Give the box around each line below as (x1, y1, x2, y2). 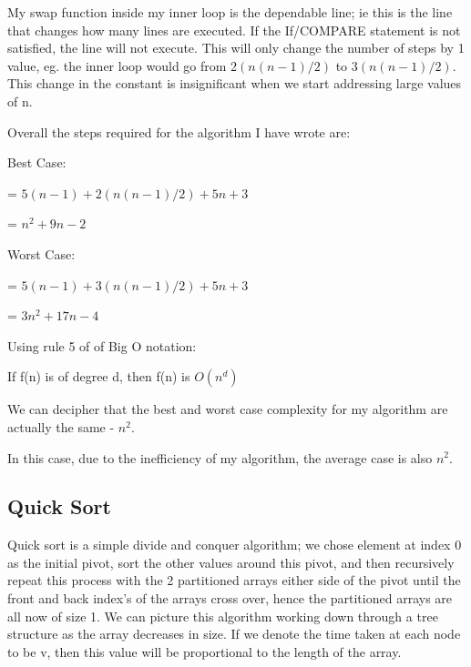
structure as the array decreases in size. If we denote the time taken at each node (7, 624, 461, 643)
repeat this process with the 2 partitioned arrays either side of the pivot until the (7, 571, 461, 590)
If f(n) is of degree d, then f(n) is (7, 367, 190, 386)
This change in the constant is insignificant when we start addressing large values (7, 74, 462, 93)
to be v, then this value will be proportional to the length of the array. (7, 642, 402, 661)
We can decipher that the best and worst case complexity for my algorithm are (7, 399, 448, 419)
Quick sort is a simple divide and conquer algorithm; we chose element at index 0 (7, 535, 462, 554)
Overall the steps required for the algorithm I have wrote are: (7, 122, 351, 141)
